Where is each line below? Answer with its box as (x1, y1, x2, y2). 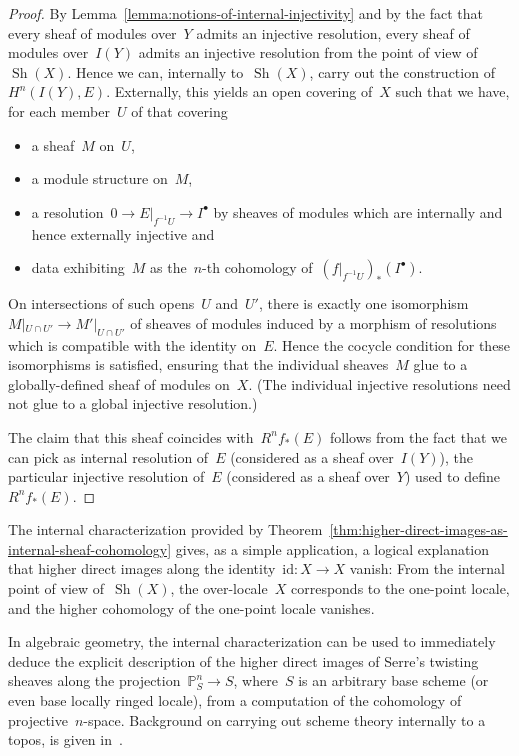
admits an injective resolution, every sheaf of (196, 22, 470, 43)
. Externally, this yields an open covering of (106, 81, 373, 102)
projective (8, 709, 68, 730)
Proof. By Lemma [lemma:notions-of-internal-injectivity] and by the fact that (8, 3, 483, 23)
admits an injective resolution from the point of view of (138, 42, 478, 63)
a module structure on (31, 168, 168, 189)
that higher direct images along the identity (8, 558, 276, 579)
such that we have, (395, 81, 510, 102)
